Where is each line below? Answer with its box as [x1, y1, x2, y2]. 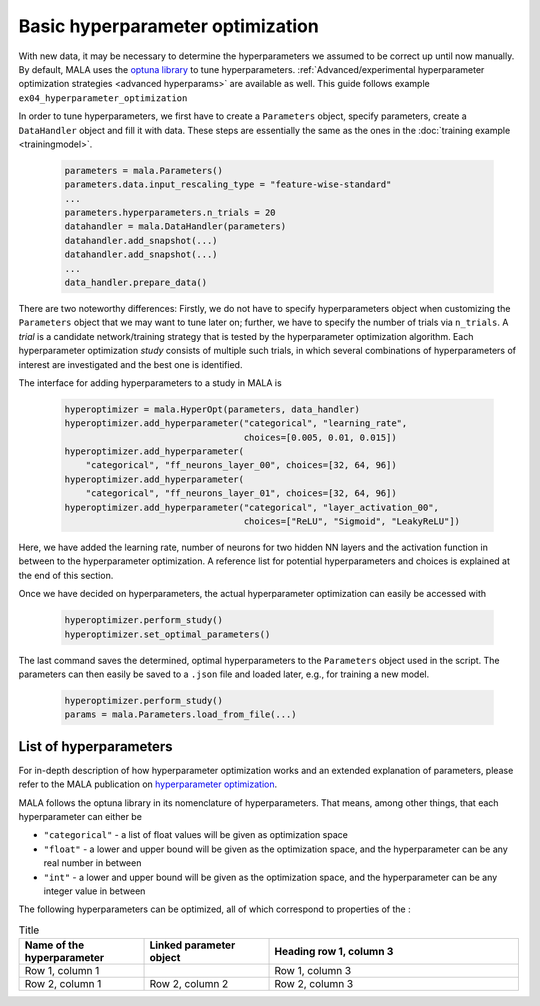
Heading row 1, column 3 [274, 945, 394, 959]
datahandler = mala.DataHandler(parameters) [64, 221, 287, 232]
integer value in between [43, 885, 146, 897]
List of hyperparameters [18, 738, 174, 755]
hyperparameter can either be [18, 811, 142, 822]
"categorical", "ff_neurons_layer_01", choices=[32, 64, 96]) [85, 488, 397, 499]
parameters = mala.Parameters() [64, 165, 224, 176]
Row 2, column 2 [149, 977, 229, 991]
